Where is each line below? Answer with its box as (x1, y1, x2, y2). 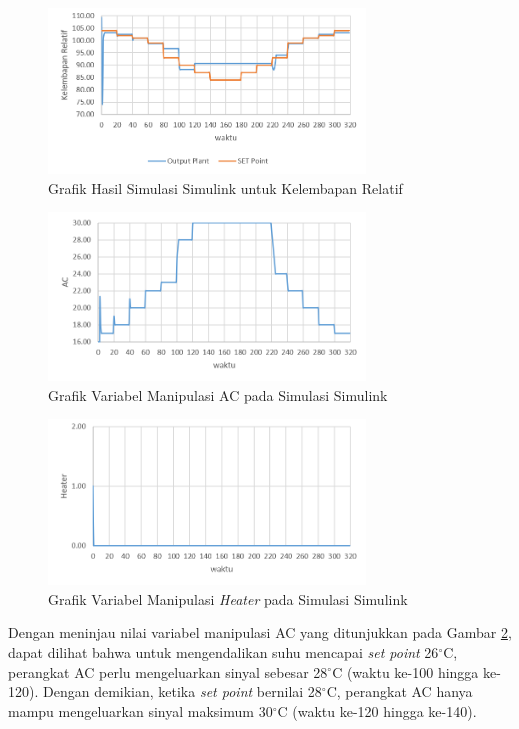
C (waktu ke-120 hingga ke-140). (277, 700, 477, 721)
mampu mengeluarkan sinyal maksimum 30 (8, 700, 273, 721)
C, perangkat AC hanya (326, 681, 473, 702)
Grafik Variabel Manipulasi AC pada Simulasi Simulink (48, 384, 388, 405)
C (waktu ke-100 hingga (332, 661, 479, 682)
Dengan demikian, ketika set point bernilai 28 (42, 681, 322, 702)
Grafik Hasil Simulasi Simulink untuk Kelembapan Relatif (48, 177, 403, 198)
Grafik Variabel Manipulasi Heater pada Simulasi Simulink (48, 588, 408, 609)
